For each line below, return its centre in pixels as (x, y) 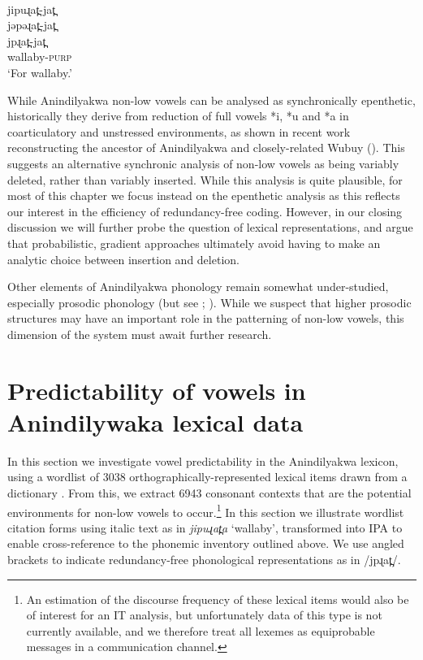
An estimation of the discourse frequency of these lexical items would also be (218, 599)
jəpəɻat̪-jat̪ (32, 25)
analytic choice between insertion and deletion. (123, 259)
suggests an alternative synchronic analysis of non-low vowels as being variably (203, 163)
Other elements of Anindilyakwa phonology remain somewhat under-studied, (198, 287)
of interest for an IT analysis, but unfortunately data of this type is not (204, 615)
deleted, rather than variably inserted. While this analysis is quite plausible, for (205, 179)
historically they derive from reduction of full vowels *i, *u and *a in (178, 116)
